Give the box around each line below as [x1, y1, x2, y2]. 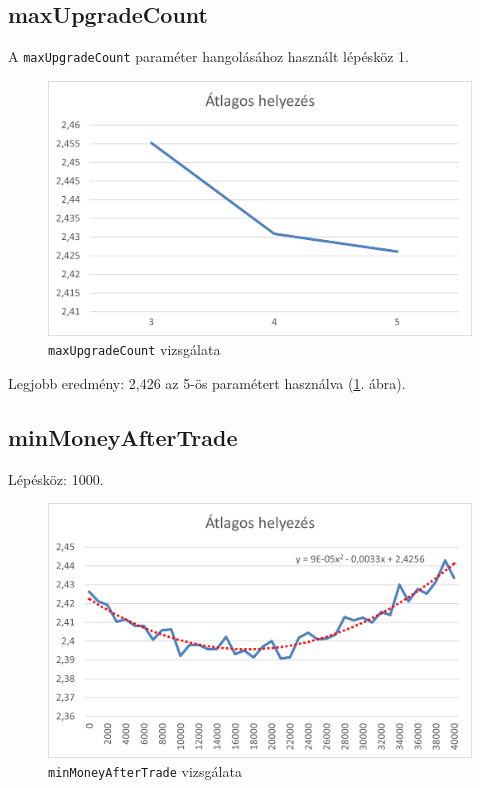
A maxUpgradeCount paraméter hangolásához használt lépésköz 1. [8, 46, 409, 67]
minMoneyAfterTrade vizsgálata [48, 761, 242, 782]
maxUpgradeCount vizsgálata [48, 339, 221, 360]
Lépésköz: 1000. [8, 468, 104, 489]
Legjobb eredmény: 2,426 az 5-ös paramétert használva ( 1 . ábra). [8, 372, 406, 393]
